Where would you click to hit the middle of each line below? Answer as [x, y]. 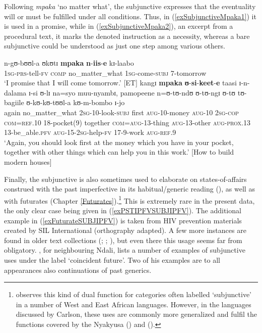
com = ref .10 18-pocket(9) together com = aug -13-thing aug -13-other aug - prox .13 [127, 122]
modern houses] [28, 161]
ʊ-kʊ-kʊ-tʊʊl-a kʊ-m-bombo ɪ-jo [76, 102]
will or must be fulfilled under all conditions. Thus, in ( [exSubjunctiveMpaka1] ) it [130, 16]
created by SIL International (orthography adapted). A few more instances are [125, 230]
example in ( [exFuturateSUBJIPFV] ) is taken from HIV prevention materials [123, 220]
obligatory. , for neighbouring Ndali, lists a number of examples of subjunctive [125, 250]
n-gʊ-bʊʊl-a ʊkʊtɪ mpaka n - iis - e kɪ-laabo [69, 62]
